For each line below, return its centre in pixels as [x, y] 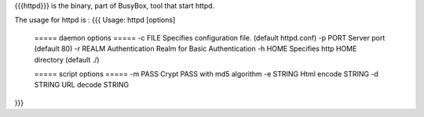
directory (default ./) [67, 59]
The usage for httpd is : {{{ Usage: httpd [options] [95, 20]
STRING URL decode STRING [82, 85]
